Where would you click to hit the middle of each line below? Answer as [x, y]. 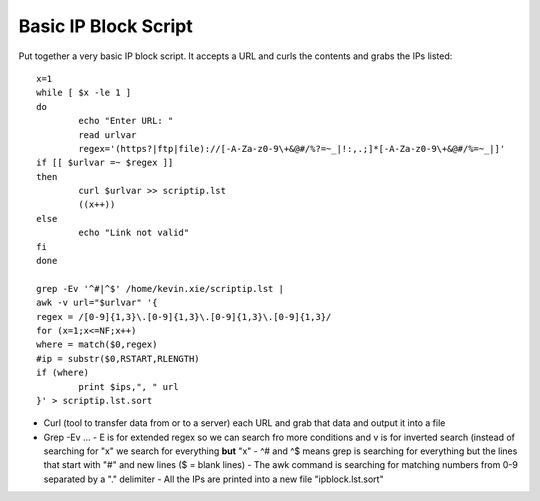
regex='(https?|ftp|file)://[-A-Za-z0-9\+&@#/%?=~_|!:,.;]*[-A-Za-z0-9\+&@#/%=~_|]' [292, 148]
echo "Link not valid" [134, 233]
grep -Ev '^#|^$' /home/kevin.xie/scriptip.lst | [160, 288]
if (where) [63, 373]
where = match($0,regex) [97, 344]
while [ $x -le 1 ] [84, 93]
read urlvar [107, 134]
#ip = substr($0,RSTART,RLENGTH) [118, 358]
